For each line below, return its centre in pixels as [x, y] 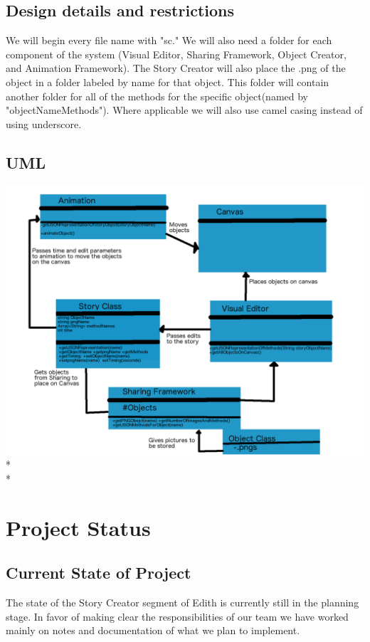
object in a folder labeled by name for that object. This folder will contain [168, 81]
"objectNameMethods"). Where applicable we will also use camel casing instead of [184, 110]
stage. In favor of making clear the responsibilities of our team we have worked [177, 616]
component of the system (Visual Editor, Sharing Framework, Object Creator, [176, 54]
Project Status [78, 527]
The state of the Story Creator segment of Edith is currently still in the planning [183, 602]
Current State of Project [99, 573]
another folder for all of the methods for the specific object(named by [157, 96]
